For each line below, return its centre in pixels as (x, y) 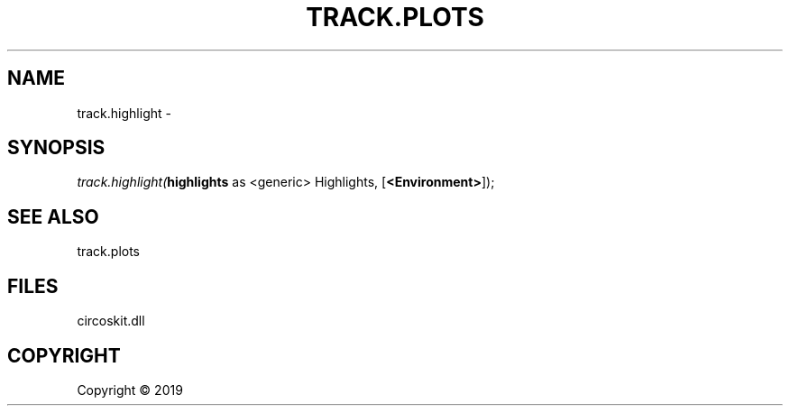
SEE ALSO (53, 216)
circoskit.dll (111, 321)
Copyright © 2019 (130, 390)
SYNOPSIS (56, 148)
